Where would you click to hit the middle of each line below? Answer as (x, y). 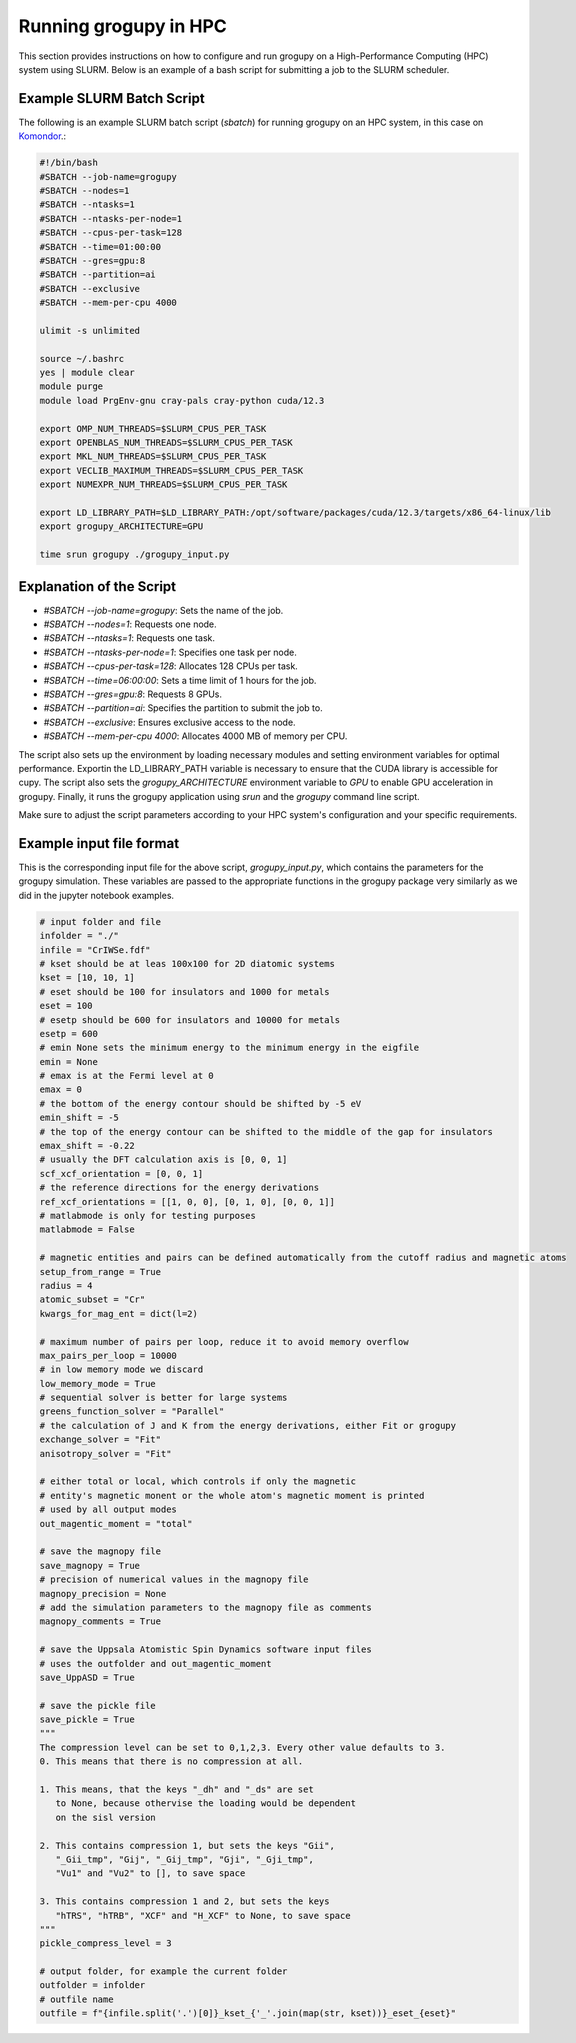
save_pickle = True (87, 1719)
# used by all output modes (108, 1509)
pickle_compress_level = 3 (105, 1943)
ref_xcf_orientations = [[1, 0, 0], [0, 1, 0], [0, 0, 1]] (187, 1201)
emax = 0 (61, 1089)
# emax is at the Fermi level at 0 (126, 1076)
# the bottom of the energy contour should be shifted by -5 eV (200, 1103)
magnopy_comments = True (100, 1621)
